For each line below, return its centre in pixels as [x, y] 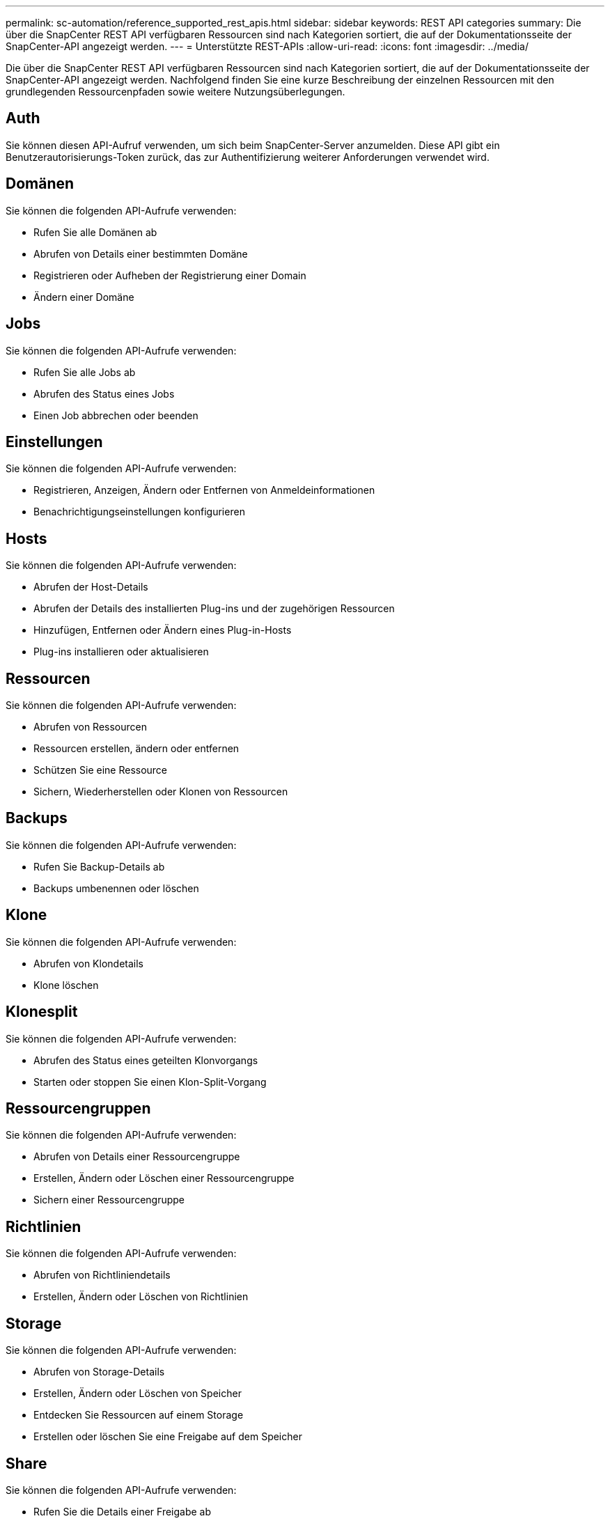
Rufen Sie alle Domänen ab [95, 232]
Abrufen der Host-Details [91, 587]
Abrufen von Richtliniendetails [102, 1275]
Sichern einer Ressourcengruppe [109, 1200]
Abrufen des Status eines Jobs [104, 393]
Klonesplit [42, 1012]
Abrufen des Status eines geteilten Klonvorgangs [146, 1060]
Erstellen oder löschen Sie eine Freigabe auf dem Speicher [168, 1437]
